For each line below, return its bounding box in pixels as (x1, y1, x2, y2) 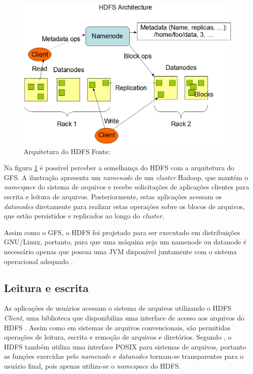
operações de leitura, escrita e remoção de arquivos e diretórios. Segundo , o (4, 332, 231, 342)
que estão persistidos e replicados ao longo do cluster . (4, 211, 164, 221)
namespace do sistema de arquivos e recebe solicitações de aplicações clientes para (4, 182, 249, 192)
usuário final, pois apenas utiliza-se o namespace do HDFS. (4, 361, 181, 371)
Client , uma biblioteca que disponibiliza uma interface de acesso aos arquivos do (4, 313, 245, 323)
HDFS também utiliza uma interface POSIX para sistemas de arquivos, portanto (4, 341, 246, 351)
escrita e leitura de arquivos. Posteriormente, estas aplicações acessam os (4, 191, 222, 202)
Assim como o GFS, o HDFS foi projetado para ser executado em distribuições (4, 227, 240, 237)
